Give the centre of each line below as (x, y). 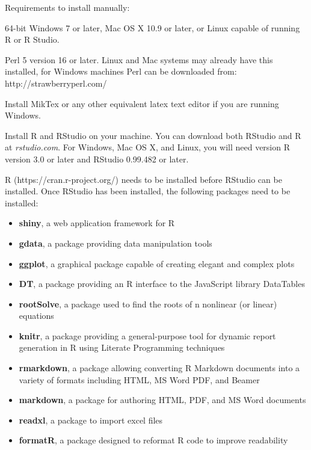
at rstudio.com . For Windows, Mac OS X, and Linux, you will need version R (147, 147)
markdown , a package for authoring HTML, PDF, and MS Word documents (162, 400)
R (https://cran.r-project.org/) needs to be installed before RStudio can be (143, 179)
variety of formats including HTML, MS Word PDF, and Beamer (139, 379)
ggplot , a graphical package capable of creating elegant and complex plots (157, 263)
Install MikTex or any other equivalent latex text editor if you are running (142, 103)
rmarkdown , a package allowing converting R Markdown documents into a (159, 368)
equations (36, 316)
